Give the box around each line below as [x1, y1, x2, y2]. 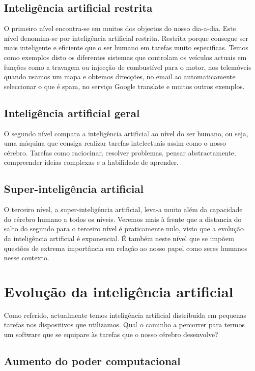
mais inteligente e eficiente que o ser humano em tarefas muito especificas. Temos [4, 42, 249, 53]
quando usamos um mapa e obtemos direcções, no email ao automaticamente [4, 71, 236, 82]
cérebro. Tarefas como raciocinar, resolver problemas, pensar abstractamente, [4, 147, 236, 157]
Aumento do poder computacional [4, 353, 181, 368]
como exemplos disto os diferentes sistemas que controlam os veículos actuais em [4, 52, 247, 62]
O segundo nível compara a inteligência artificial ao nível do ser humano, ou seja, [4, 128, 248, 138]
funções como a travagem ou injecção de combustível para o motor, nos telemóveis [4, 62, 252, 72]
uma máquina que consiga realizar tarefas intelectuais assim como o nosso [4, 138, 226, 148]
